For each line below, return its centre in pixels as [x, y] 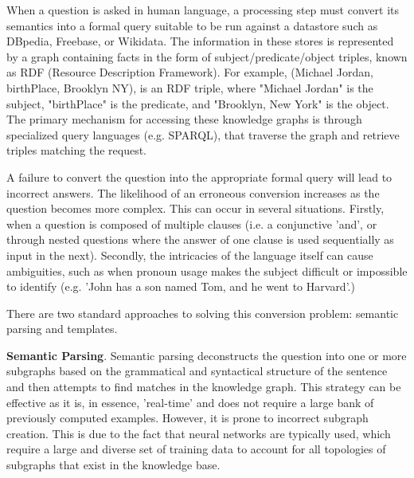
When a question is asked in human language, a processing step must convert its [203, 10]
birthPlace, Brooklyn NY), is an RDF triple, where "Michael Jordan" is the [190, 87]
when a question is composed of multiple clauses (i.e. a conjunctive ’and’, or [192, 223]
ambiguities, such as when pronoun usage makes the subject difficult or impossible [207, 270]
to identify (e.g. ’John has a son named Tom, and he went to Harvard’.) [181, 286]
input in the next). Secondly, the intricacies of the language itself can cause [190, 255]
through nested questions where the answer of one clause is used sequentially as [200, 239]
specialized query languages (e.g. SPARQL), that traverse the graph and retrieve [203, 134]
